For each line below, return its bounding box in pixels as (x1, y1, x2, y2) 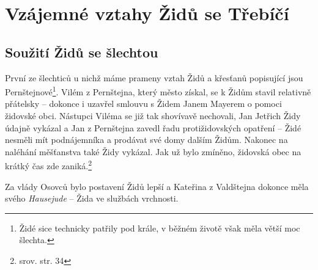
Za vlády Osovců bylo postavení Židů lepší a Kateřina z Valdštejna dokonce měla (5, 180, 309, 192)
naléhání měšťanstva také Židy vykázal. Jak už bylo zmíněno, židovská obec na (5, 145, 301, 158)
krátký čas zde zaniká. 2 (5, 158, 92, 172)
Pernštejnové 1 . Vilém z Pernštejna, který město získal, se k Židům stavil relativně (5, 84, 311, 98)
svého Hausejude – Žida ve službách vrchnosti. (5, 192, 179, 205)
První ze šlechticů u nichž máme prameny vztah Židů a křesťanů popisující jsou (5, 71, 303, 84)
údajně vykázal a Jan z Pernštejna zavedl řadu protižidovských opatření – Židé (5, 121, 301, 134)
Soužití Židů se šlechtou (5, 42, 158, 61)
